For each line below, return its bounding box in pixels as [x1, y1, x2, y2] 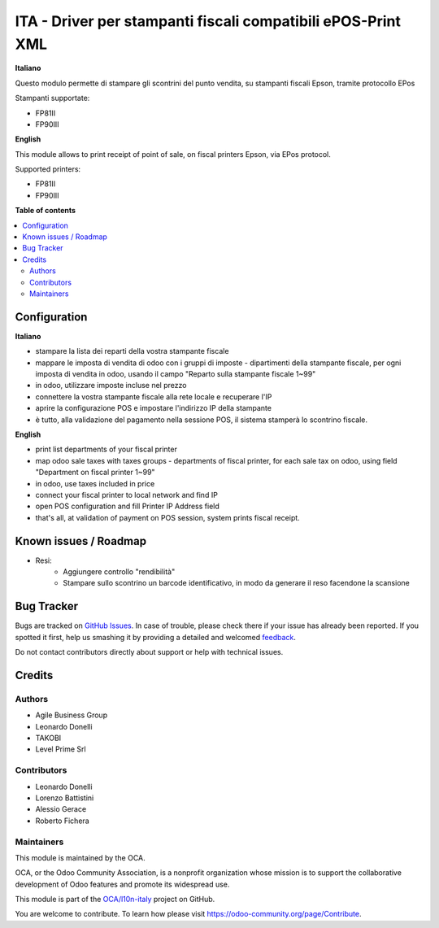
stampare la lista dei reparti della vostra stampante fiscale [35, 346, 229, 356]
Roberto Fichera [35, 816, 89, 826]
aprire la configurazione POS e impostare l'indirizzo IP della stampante [35, 403, 272, 413]
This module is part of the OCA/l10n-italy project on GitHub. [15, 895, 215, 904]
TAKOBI [35, 733, 62, 743]
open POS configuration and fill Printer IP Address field [35, 501, 219, 512]
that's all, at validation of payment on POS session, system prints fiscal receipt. [35, 512, 300, 522]
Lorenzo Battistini [35, 793, 94, 803]
